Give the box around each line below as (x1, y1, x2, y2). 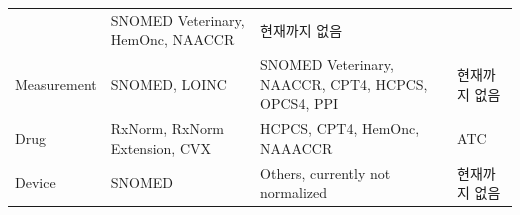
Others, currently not (260, 162, 391, 183)
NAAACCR (260, 137, 333, 158)
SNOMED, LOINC (110, 73, 227, 94)
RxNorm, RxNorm (110, 118, 225, 139)
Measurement (15, 73, 97, 94)
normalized (260, 182, 328, 203)
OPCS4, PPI (260, 93, 339, 114)
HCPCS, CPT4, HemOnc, (260, 118, 420, 139)
